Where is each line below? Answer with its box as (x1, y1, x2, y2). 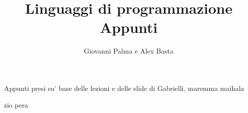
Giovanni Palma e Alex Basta (84, 46, 174, 56)
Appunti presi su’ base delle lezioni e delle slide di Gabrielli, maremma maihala (4, 83, 245, 93)
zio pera (4, 99, 28, 110)
